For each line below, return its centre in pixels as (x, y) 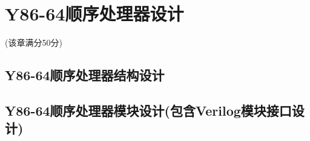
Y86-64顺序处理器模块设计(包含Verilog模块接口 (148, 110)
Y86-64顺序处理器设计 (94, 14)
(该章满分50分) (34, 42)
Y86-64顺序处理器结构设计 (85, 75)
